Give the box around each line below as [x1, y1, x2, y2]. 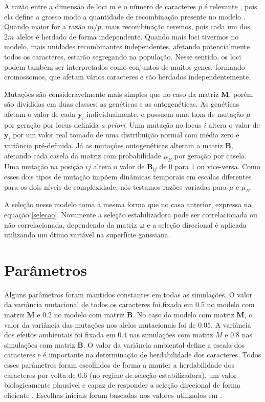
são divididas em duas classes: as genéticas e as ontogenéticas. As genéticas [4, 98, 239, 109]
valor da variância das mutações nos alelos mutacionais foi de [4, 319, 196, 330]
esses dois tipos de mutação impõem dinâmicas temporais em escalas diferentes [4, 171, 252, 182]
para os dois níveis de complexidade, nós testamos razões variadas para [4, 181, 227, 192]
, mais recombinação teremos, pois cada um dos [101, 21, 250, 32]
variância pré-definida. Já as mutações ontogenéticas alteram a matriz [4, 140, 223, 151]
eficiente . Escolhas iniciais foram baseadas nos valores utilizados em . [4, 389, 222, 400]
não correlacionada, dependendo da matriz [4, 219, 137, 230]
